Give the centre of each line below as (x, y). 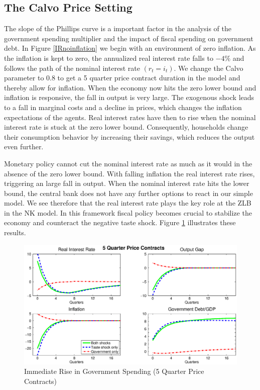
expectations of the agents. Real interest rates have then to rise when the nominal (130, 117)
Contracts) (41, 381)
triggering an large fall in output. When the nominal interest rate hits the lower (127, 183)
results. (15, 232)
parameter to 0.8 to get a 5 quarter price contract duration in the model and (122, 78)
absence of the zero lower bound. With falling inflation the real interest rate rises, (129, 173)
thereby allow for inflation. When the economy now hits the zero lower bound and (130, 87)
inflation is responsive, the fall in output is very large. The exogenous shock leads (129, 97)
